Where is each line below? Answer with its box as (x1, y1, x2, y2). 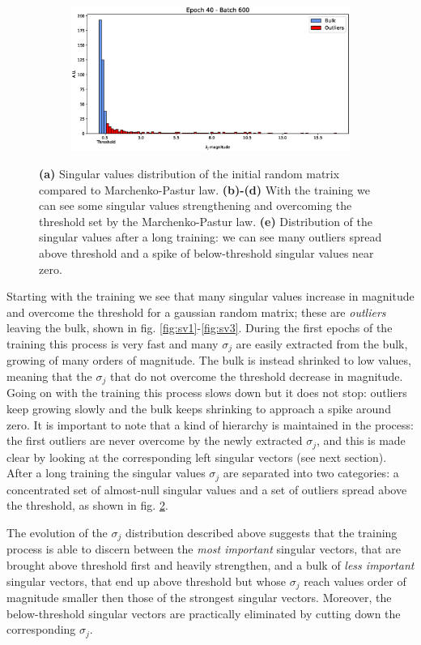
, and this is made (317, 432, 406, 449)
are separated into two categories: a (223, 464, 399, 481)
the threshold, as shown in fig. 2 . (6, 497, 168, 514)
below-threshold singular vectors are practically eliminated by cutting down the (6, 604, 401, 622)
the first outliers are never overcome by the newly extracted (6, 432, 303, 449)
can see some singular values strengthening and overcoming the (39, 197, 352, 214)
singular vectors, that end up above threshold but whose (6, 572, 287, 589)
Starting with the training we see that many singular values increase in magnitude (6, 288, 415, 305)
